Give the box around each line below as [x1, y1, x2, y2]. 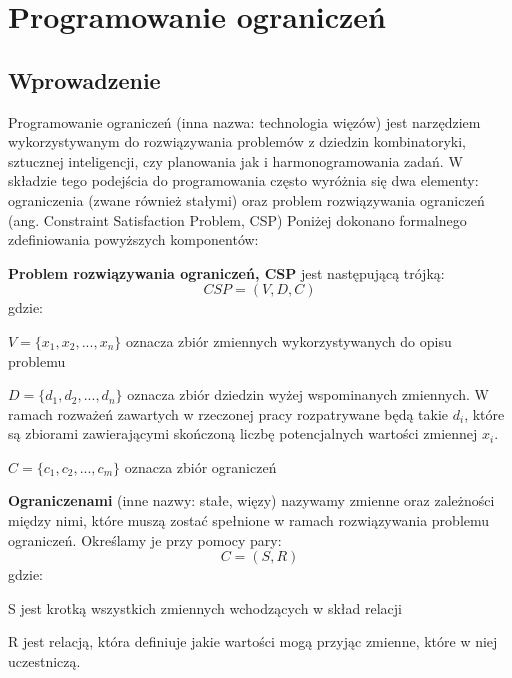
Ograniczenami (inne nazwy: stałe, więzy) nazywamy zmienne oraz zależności [8, 490, 495, 511]
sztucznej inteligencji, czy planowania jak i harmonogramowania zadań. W [8, 150, 463, 171]
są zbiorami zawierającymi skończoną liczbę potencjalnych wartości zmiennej [8, 423, 478, 444]
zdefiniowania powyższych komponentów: [8, 229, 259, 250]
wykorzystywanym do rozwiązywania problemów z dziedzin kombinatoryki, [8, 131, 466, 152]
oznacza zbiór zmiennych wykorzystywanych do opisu [126, 330, 452, 351]
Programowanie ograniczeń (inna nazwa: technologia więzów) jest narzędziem [8, 111, 481, 132]
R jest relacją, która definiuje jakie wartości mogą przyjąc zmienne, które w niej [8, 631, 498, 652]
